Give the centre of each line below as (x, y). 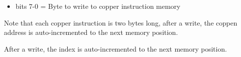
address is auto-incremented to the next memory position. (91, 32)
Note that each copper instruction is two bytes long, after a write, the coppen (121, 22)
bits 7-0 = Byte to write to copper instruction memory (98, 6)
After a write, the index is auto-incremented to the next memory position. (116, 48)
